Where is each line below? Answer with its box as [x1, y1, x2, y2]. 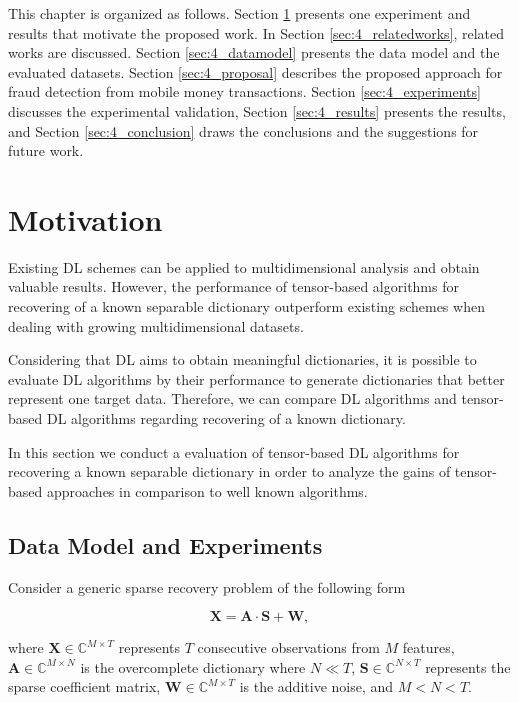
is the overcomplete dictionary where [80, 656, 306, 677]
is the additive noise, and [239, 676, 394, 697]
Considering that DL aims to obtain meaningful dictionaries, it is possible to [8, 349, 477, 370]
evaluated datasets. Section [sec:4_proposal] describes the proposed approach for [8, 61, 503, 82]
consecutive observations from [197, 637, 380, 658]
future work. [8, 140, 84, 161]
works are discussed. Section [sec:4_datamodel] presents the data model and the [8, 42, 500, 63]
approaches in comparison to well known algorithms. [46, 480, 368, 501]
